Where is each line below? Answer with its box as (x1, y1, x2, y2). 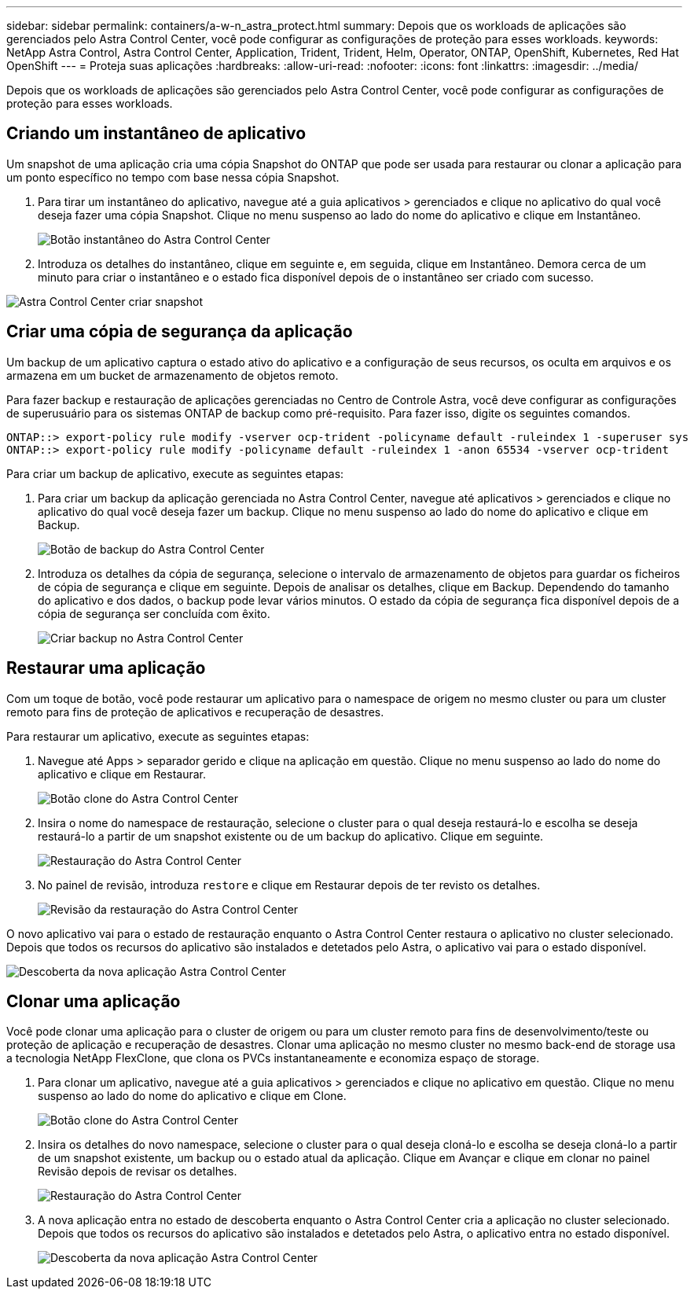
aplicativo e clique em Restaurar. (38, 767, 207, 781)
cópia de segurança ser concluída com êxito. (38, 606, 270, 620)
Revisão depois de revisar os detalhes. (38, 1164, 237, 1179)
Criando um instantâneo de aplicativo (6, 123, 307, 144)
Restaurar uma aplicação (6, 658, 206, 679)
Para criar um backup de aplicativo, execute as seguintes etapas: (6, 466, 344, 480)
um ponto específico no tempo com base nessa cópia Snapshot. (6, 170, 340, 184)
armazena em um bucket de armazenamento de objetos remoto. (6, 368, 339, 382)
